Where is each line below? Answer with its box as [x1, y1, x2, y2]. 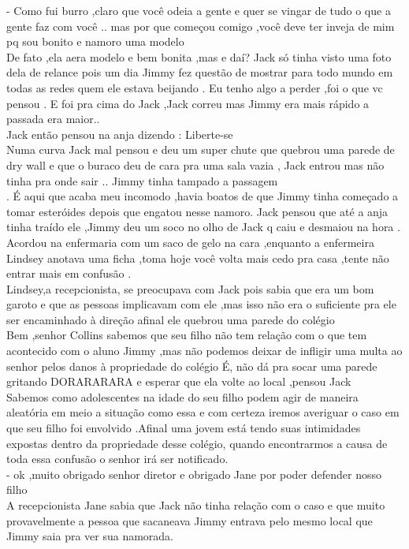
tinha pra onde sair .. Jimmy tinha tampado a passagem [6, 172, 278, 189]
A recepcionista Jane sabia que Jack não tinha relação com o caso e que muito [6, 497, 385, 513]
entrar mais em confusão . [6, 265, 132, 282]
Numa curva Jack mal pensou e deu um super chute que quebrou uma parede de [6, 141, 395, 158]
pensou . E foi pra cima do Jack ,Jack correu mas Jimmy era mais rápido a [6, 95, 370, 111]
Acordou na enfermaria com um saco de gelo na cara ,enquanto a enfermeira [6, 233, 374, 250]
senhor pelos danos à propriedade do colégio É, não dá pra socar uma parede [6, 357, 377, 374]
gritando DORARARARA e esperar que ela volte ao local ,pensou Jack [6, 373, 351, 390]
